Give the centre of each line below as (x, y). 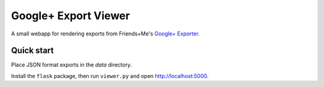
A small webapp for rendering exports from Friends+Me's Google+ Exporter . (106, 34)
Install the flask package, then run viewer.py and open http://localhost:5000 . (110, 76)
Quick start (32, 51)
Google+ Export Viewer (70, 16)
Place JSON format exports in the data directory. (71, 65)
